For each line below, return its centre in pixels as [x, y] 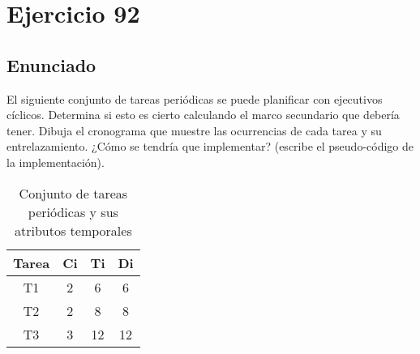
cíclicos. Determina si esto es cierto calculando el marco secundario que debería [203, 115]
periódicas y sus [73, 211]
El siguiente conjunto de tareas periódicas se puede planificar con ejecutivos [195, 98]
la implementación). [56, 162]
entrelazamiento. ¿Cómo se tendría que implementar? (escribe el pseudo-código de [210, 146]
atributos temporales [73, 230]
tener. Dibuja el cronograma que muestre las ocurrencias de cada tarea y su [194, 130]
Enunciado [51, 64]
